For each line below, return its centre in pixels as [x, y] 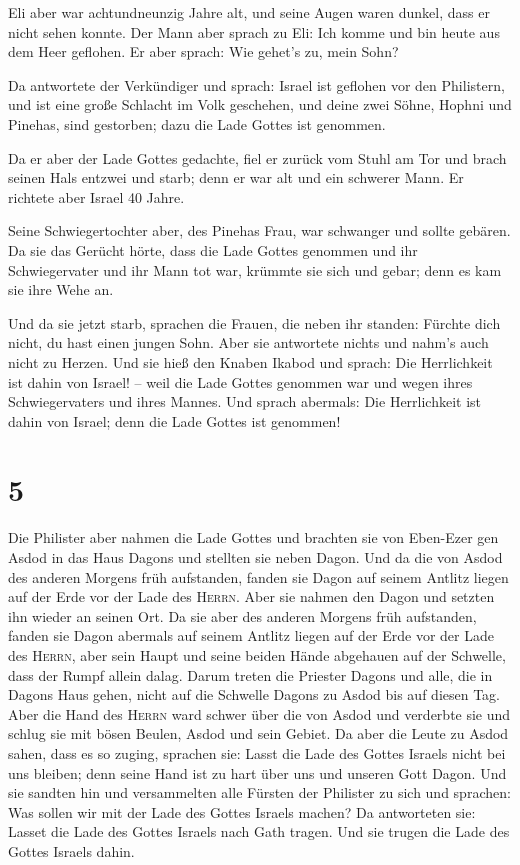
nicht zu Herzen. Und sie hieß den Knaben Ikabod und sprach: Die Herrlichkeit [250, 361]
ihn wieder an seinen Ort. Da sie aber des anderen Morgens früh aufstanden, [242, 615]
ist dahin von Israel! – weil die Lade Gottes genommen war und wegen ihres [240, 381]
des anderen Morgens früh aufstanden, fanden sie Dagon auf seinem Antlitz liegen [258, 576]
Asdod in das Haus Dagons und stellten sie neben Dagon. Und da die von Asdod [255, 557]
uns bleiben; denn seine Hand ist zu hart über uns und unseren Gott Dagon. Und [257, 772]
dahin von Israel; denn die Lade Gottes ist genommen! [174, 420]
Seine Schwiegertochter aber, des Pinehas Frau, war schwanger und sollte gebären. [259, 230]
